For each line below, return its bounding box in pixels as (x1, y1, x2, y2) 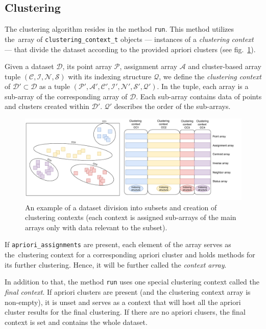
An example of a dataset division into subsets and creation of (25, 202, 217, 212)
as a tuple (39, 81, 70, 92)
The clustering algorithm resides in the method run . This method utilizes (5, 24, 234, 34)
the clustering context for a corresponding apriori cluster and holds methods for (5, 249, 255, 260)
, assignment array (119, 61, 178, 72)
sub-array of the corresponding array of (5, 91, 128, 101)
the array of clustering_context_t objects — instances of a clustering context (5, 33, 254, 44)
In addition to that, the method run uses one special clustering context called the (5, 276, 259, 287)
